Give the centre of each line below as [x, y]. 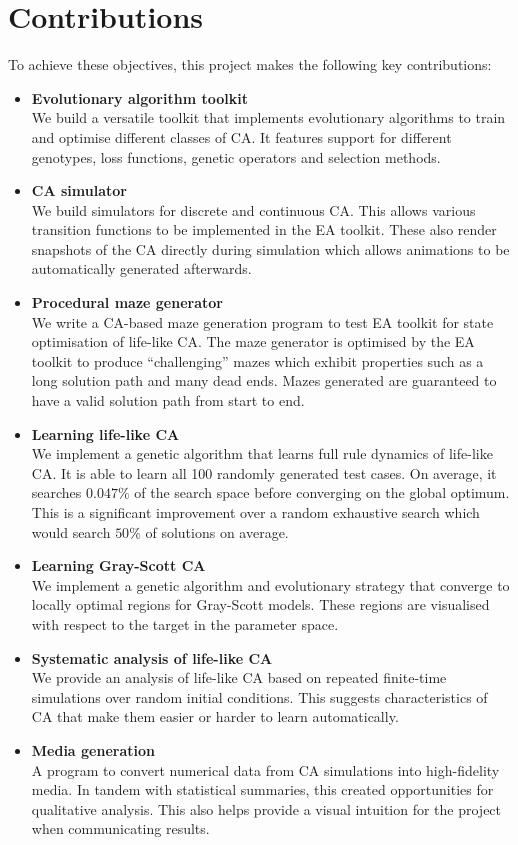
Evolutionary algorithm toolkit [139, 97]
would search [71, 531]
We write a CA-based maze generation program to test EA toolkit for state [262, 321]
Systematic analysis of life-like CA [152, 657]
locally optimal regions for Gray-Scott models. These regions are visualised [260, 604]
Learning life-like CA [105, 433]
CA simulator [79, 190]
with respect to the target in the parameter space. [185, 623]
